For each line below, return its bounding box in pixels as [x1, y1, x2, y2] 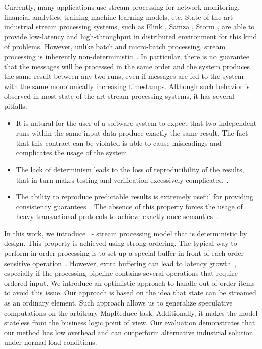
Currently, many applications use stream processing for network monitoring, [4, 2, 240, 12]
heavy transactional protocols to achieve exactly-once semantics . [16, 211, 219, 222]
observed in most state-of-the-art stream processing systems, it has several [4, 91, 234, 101]
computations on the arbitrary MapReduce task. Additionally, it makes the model [4, 307, 258, 318]
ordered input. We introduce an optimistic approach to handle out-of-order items [4, 277, 255, 288]
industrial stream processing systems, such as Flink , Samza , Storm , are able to [4, 21, 255, 32]
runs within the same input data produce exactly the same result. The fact [16, 127, 248, 138]
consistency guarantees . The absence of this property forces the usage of [16, 201, 243, 211]
